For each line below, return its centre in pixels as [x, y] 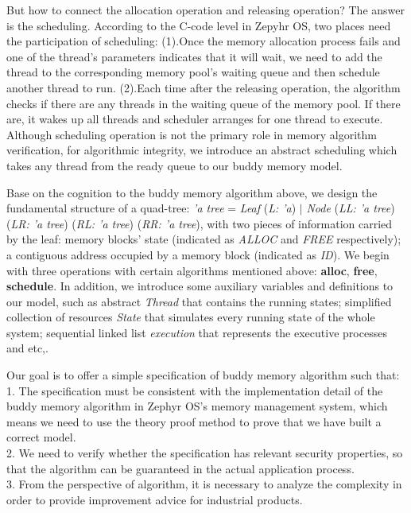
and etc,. [27, 348]
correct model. [41, 437]
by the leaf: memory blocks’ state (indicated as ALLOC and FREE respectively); [204, 239]
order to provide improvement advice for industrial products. [155, 499]
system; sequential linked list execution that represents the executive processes [197, 332]
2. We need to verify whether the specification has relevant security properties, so [205, 453]
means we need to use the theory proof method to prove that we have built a [194, 421]
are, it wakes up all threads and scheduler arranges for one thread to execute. [195, 119]
